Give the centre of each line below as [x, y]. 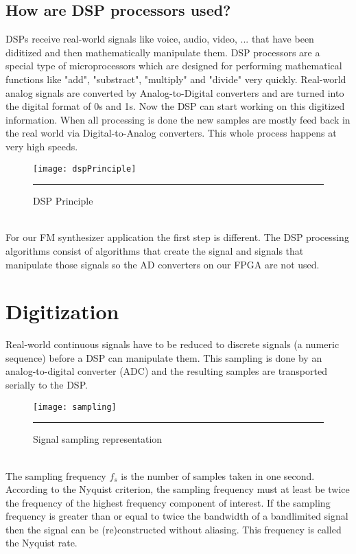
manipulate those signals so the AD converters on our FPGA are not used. [163, 264]
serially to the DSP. [47, 385]
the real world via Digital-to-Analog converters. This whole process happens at [171, 133]
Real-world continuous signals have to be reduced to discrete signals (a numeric [173, 344]
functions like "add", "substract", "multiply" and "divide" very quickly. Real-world [176, 79]
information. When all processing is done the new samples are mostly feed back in [178, 119]
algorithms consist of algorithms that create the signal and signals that [155, 250]
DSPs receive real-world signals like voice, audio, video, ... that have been [160, 39]
